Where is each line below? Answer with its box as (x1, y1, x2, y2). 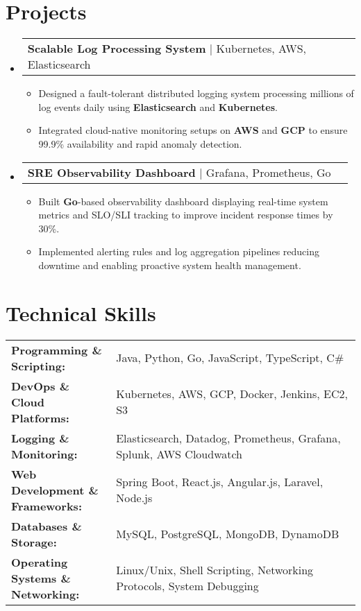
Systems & (11, 569, 71, 586)
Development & (11, 481, 99, 498)
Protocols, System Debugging (116, 578, 259, 594)
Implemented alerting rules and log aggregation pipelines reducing (38, 244, 319, 259)
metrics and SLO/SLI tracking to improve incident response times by (38, 207, 333, 222)
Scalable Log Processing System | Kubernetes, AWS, (27, 40, 307, 57)
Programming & (11, 341, 102, 358)
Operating (11, 553, 68, 570)
